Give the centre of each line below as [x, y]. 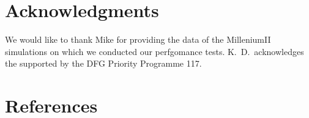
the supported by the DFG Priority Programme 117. [103, 63]
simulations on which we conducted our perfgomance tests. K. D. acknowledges [154, 51]
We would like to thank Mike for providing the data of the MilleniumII [138, 39]
